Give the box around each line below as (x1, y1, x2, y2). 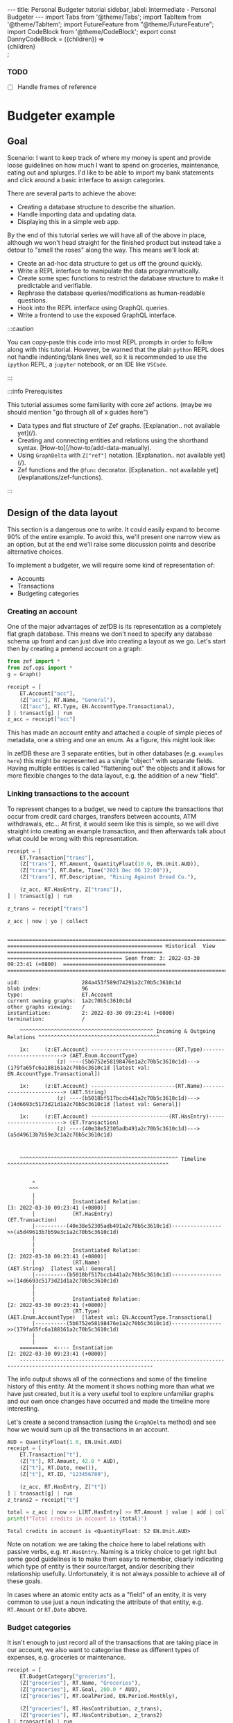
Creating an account (7, 607, 78, 616)
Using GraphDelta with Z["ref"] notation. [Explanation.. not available (17, 451, 213, 460)
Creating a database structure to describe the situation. (17, 203, 175, 211)
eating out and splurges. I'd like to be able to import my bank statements (7, 168, 214, 177)
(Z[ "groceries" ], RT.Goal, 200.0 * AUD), (19, 1686, 141, 1693)
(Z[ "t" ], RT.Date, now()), (19, 1464, 98, 1472)
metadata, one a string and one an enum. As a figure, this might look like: (7, 736, 216, 744)
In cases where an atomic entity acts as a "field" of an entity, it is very (7, 1591, 207, 1599)
